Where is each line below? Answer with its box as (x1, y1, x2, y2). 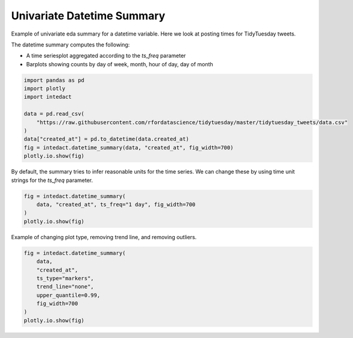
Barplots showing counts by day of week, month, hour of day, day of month (26, 60, 213, 67)
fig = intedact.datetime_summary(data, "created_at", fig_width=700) (23, 144, 234, 151)
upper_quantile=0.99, (36, 292, 101, 298)
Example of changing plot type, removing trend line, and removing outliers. (11, 233, 197, 240)
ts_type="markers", (36, 275, 95, 281)
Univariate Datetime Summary (11, 9, 166, 22)
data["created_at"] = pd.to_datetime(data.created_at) (23, 136, 189, 143)
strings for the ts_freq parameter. (11, 177, 93, 184)
